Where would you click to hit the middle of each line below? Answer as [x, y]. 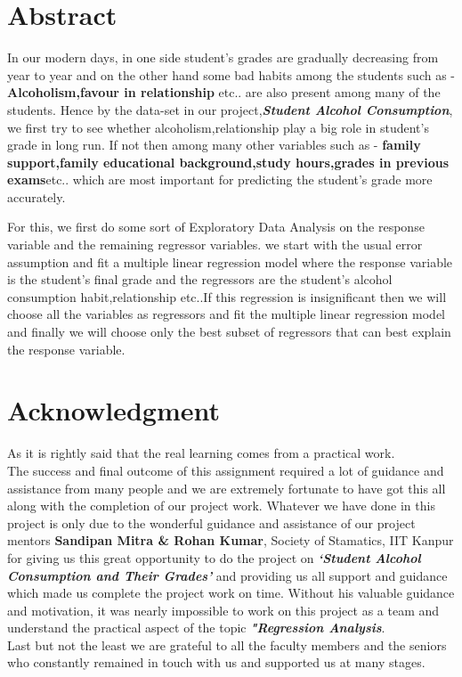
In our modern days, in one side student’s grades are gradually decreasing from [223, 57]
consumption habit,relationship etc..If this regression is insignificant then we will [227, 296]
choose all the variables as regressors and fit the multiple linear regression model [227, 314]
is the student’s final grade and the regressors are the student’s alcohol [200, 279]
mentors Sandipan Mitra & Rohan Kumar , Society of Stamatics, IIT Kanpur [231, 540]
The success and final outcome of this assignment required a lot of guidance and [226, 470]
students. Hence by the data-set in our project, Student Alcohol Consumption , [230, 109]
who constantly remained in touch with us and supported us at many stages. [216, 662]
